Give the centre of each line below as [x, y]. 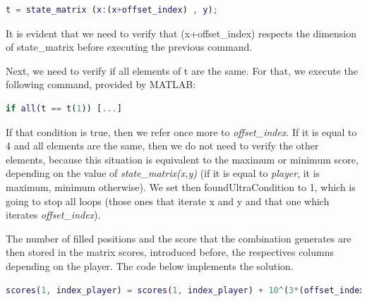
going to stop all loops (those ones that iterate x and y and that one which [168, 201]
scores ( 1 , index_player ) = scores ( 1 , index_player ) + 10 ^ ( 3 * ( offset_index [185, 290]
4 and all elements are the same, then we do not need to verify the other [162, 146]
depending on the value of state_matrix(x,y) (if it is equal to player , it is [163, 173]
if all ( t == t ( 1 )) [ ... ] [64, 108]
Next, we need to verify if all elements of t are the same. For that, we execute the [182, 70]
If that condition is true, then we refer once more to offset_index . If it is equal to [181, 131]
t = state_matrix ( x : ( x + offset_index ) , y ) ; [112, 10]
